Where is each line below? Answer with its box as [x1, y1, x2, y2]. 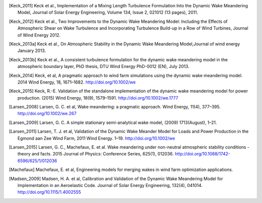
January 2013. [17, 48, 46, 53]
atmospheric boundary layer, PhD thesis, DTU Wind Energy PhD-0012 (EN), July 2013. [17, 64, 190, 69]
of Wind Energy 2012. [17, 32, 61, 38]
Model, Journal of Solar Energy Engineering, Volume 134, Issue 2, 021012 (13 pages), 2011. [17, 10, 198, 16]
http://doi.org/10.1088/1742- [175, 151, 230, 157]
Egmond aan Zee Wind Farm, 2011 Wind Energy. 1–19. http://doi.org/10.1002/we [17, 135, 175, 141]
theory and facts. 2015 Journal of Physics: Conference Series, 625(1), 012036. [17, 151, 174, 157]
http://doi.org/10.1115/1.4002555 [17, 189, 81, 195]
